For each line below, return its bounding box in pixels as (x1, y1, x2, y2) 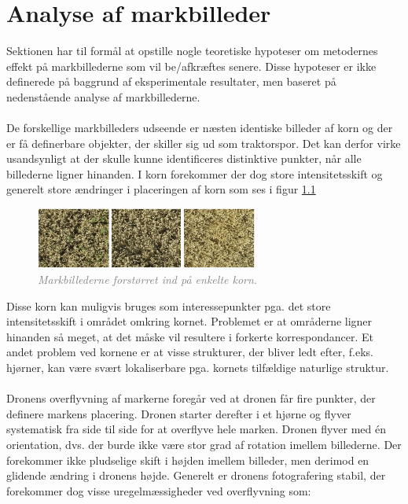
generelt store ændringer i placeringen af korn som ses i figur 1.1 (6, 181, 316, 197)
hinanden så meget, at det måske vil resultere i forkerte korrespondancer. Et (6, 328, 374, 344)
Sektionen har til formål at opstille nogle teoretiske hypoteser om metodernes (6, 42, 378, 59)
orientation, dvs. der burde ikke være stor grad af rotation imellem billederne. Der (6, 436, 402, 452)
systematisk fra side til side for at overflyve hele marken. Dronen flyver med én (6, 421, 386, 437)
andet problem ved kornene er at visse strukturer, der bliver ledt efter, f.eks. (6, 344, 373, 360)
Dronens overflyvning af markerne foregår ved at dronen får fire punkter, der (6, 390, 376, 407)
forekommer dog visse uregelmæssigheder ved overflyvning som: (6, 482, 311, 498)
